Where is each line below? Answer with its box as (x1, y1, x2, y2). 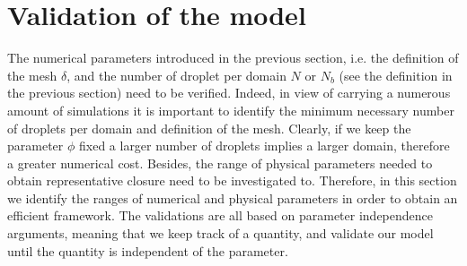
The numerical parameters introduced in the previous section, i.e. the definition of (7, 48, 459, 67)
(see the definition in (339, 65, 453, 84)
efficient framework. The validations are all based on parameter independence (7, 206, 433, 225)
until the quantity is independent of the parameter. (7, 241, 288, 260)
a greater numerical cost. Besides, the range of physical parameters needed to (7, 153, 433, 172)
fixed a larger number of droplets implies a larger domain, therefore (78, 136, 450, 155)
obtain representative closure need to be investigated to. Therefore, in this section (7, 171, 457, 190)
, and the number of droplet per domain (66, 65, 286, 84)
